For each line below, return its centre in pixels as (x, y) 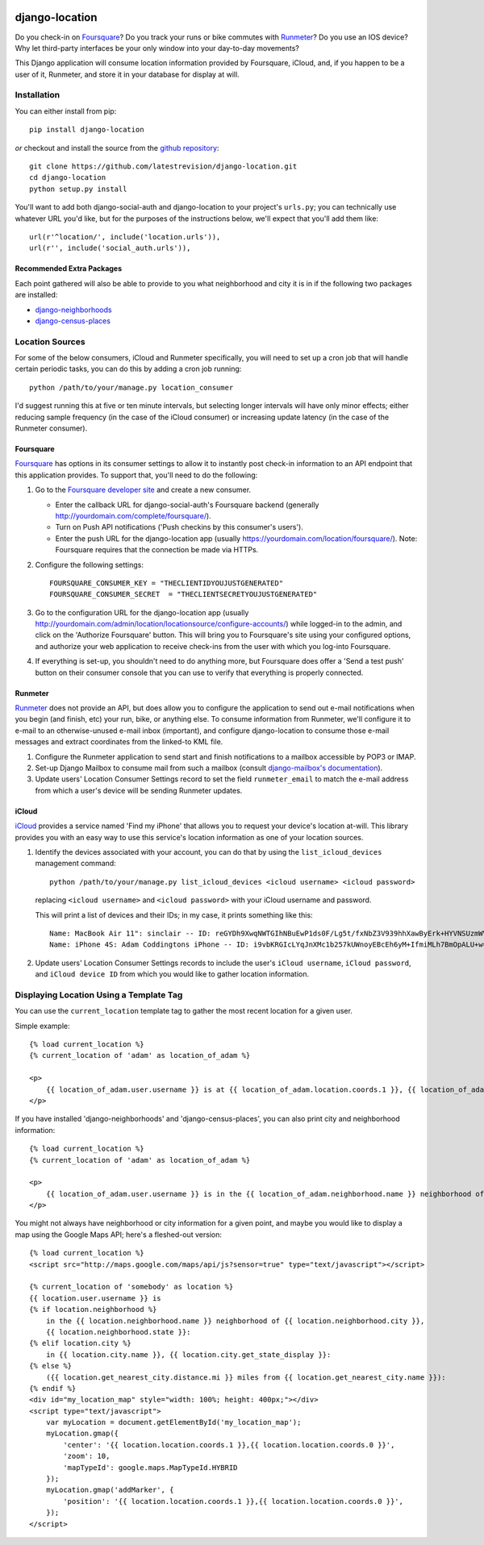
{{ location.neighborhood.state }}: (118, 1332)
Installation (38, 95)
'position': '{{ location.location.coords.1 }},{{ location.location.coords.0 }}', (233, 1501)
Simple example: (42, 1026)
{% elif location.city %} (81, 1343)
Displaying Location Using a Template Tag (99, 994)
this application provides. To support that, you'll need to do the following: (136, 475)
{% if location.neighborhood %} (93, 1310)
